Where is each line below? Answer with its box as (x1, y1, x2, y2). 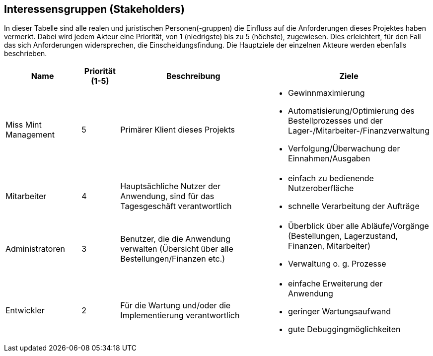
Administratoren (5, 244, 65, 254)
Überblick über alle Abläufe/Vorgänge (288, 221, 429, 231)
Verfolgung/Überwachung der (288, 143, 400, 154)
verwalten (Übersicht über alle (120, 244, 233, 254)
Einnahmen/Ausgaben (288, 153, 370, 164)
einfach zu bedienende (288, 173, 374, 184)
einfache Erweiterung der (288, 279, 383, 289)
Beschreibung (166, 71, 220, 81)
